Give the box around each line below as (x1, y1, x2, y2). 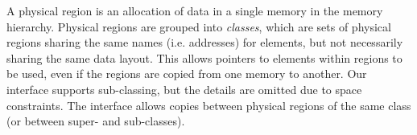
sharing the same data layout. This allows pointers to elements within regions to (6, 49, 403, 66)
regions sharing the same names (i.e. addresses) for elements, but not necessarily (6, 34, 403, 51)
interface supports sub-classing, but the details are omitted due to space (6, 80, 362, 97)
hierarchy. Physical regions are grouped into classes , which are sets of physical (6, 18, 391, 35)
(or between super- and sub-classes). (6, 112, 185, 129)
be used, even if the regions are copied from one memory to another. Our (6, 65, 367, 82)
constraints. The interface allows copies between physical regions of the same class (6, 96, 411, 113)
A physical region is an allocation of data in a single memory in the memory (6, 2, 383, 18)
